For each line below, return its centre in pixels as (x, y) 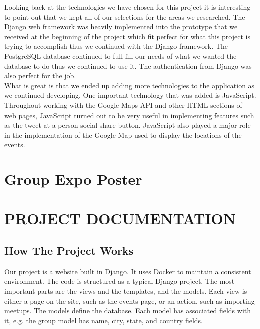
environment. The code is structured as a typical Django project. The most (119, 281)
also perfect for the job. (40, 76)
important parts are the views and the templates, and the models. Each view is (126, 291)
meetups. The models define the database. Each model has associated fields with (128, 311)
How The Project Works (69, 250)
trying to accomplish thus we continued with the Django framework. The (116, 46)
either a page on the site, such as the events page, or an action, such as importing (129, 301)
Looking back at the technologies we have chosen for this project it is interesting (127, 7)
